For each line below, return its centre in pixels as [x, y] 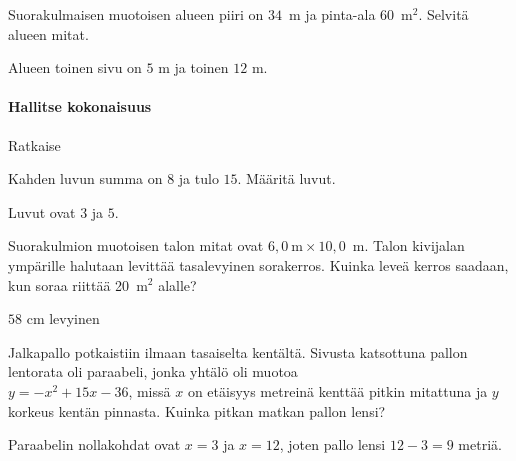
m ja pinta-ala [332, 14]
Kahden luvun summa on [85, 178]
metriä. [480, 444]
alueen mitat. [48, 33]
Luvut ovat [42, 211]
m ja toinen [193, 67]
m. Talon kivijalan [408, 245]
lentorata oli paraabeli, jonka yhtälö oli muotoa [153, 371]
